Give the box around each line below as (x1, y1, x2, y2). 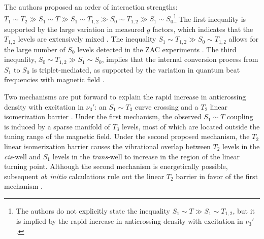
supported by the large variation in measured (4, 23, 145, 34)
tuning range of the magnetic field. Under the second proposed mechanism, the (4, 131, 250, 142)
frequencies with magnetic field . (4, 74, 105, 85)
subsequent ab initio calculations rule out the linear (4, 170, 164, 181)
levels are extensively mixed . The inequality (18, 33, 156, 44)
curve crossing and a (135, 101, 199, 112)
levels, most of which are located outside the (121, 121, 260, 131)
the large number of (4, 44, 65, 54)
